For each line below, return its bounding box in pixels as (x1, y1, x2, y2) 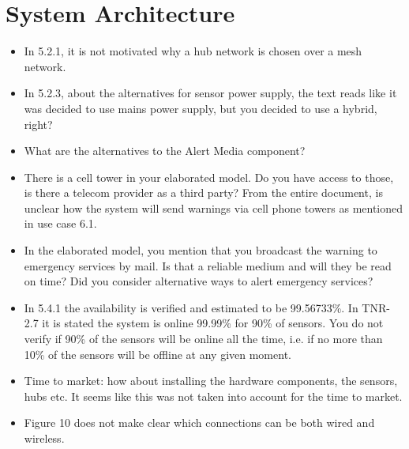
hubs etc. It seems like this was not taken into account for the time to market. (24, 387, 403, 404)
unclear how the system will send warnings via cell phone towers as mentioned (24, 199, 403, 216)
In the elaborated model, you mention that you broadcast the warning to (24, 242, 377, 258)
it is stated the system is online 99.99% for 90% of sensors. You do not (42, 315, 384, 331)
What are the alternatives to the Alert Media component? (24, 142, 306, 159)
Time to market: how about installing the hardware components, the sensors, (24, 372, 398, 389)
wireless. (24, 430, 65, 446)
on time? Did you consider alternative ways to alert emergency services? (24, 273, 373, 289)
